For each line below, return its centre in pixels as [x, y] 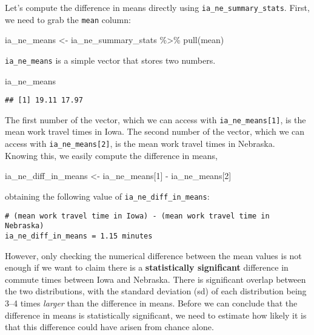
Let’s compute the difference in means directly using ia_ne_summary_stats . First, [157, 7]
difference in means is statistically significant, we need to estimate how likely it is [156, 315]
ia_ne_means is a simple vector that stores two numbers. [110, 60]
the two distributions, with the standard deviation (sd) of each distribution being [156, 291]
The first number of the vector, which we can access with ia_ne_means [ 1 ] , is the [155, 119]
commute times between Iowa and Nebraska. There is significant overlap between [155, 279]
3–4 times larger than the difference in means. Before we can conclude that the [151, 303]
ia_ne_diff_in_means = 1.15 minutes [79, 236]
